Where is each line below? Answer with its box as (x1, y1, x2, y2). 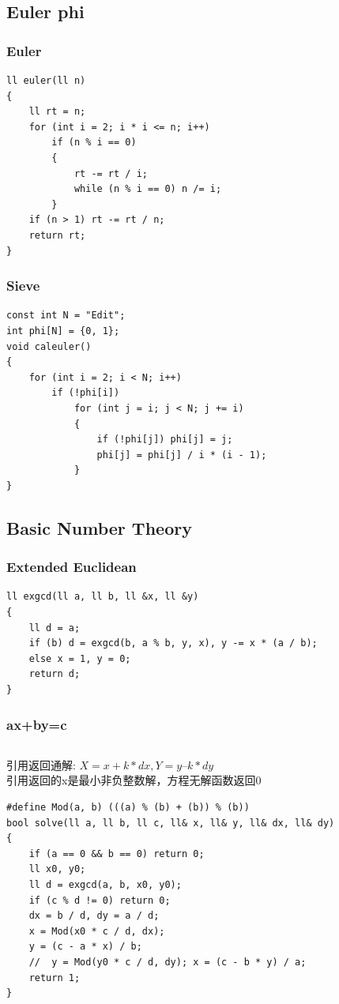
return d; (28, 668, 81, 680)
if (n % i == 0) (51, 137, 137, 149)
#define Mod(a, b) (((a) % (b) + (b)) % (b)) (6, 802, 250, 814)
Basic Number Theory (6, 515, 192, 540)
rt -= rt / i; (73, 167, 148, 179)
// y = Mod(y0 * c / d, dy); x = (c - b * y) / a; (28, 956, 307, 968)
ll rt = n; (28, 106, 86, 118)
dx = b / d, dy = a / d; (28, 910, 160, 922)
